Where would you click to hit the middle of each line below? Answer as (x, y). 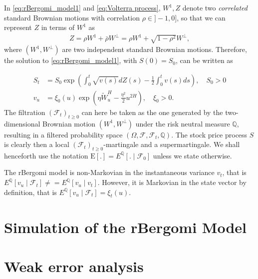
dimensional (22, 123)
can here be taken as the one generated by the (152, 112)
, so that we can (201, 17)
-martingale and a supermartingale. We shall (172, 144)
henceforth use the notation (46, 155)
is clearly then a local (37, 144)
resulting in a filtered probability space (63, 134)
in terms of (58, 27)
